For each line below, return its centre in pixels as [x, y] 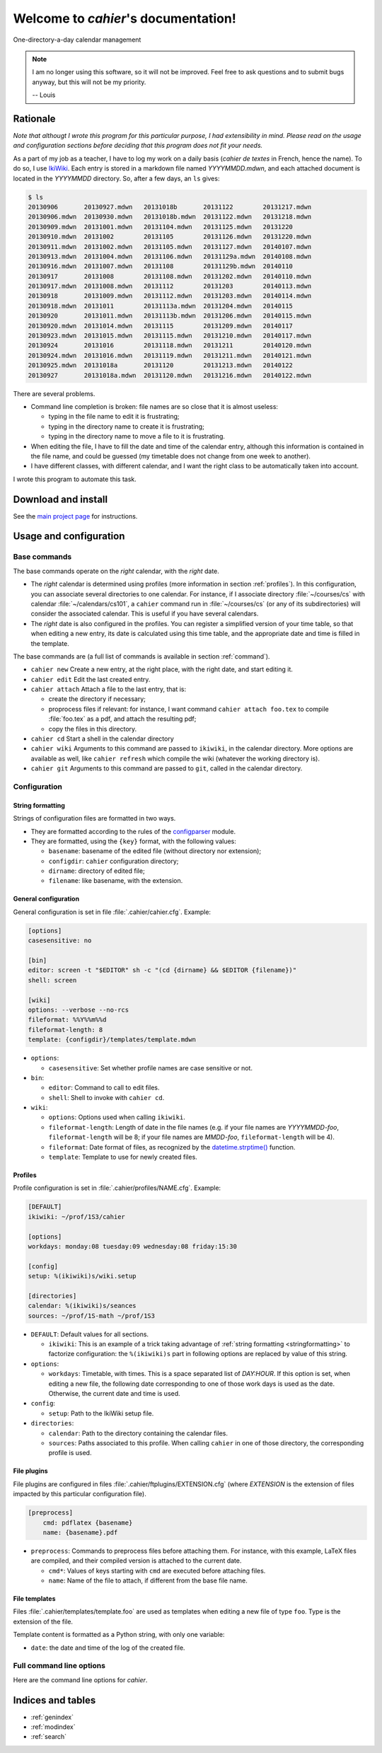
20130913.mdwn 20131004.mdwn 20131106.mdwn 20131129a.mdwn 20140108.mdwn [170, 256]
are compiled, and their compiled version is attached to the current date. [136, 1561]
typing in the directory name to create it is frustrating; [126, 426]
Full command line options [59, 1666]
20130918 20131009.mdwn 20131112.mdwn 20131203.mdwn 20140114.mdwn [170, 296]
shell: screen [52, 980]
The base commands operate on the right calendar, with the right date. [116, 571]
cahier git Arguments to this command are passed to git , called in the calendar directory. [167, 768]
